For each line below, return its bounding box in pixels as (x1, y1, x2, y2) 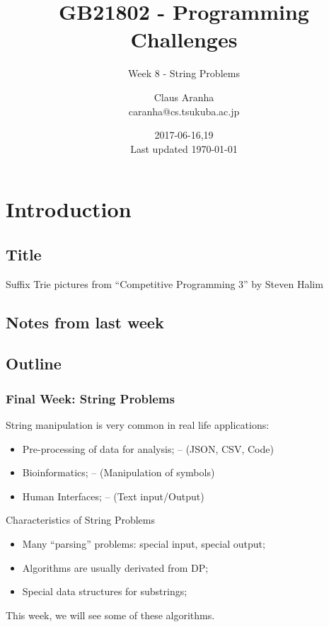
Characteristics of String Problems (6, 512, 155, 527)
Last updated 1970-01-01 (130, 141, 238, 156)
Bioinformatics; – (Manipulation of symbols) (22, 465, 215, 480)
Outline (6, 352, 62, 374)
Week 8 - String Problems (128, 66, 240, 81)
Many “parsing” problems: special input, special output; (22, 536, 265, 551)
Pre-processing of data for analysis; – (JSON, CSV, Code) (22, 441, 274, 456)
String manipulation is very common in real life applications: (6, 418, 270, 432)
